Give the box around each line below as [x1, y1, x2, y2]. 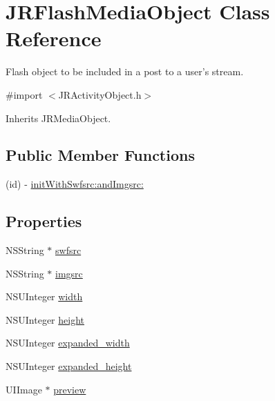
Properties [6, 211, 82, 232]
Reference [6, 24, 102, 52]
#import [6, 87, 43, 101]
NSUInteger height [6, 312, 84, 326]
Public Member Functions [6, 144, 195, 166]
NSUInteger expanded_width [6, 335, 130, 350]
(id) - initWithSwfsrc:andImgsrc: [6, 177, 144, 191]
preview [53, 382, 86, 396]
